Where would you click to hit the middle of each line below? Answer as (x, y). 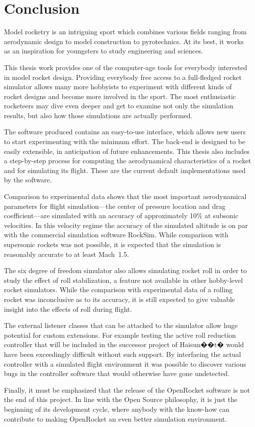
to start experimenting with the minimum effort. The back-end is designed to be (125, 141)
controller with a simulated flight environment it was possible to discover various (125, 364)
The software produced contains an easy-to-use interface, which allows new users (125, 132)
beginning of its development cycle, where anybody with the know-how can (117, 409)
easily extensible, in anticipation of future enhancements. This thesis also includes (127, 151)
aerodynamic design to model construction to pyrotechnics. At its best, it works (124, 41)
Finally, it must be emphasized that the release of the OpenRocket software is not (127, 389)
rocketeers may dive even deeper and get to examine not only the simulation (119, 106)
